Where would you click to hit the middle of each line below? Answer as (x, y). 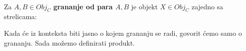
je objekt (144, 6)
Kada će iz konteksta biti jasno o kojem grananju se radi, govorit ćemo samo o (123, 33)
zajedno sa (207, 6)
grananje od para (83, 6)
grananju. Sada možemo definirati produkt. (70, 42)
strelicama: (21, 16)
